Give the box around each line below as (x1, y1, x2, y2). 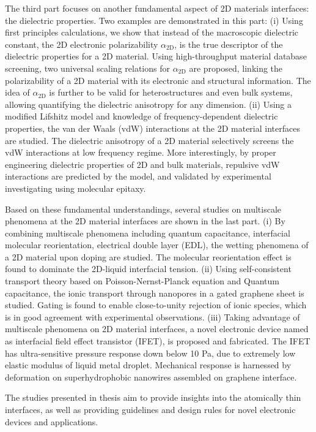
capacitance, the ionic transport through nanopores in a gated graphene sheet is (5, 286, 304, 299)
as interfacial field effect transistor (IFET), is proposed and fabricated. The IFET (5, 335, 310, 347)
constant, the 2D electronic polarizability (5, 37, 158, 50)
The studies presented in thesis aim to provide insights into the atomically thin (5, 391, 301, 404)
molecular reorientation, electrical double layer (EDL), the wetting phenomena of (5, 238, 309, 251)
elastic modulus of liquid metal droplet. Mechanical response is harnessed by (5, 358, 292, 371)
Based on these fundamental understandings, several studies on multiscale (5, 202, 281, 215)
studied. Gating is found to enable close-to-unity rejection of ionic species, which (5, 298, 307, 311)
